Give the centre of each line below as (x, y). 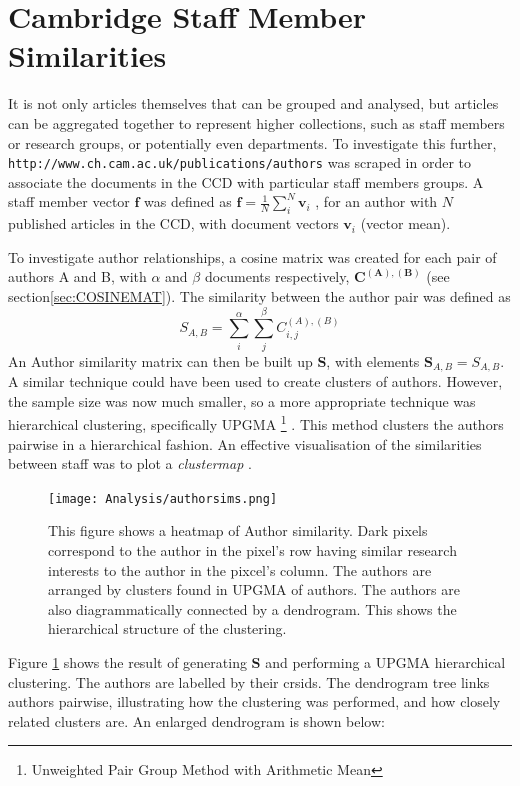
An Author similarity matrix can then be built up (160, 360)
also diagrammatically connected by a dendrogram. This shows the (252, 608)
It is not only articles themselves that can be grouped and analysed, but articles (253, 103)
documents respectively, (277, 276)
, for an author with (376, 201)
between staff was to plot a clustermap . (130, 463)
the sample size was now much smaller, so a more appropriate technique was (242, 400)
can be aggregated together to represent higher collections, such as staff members (256, 122)
